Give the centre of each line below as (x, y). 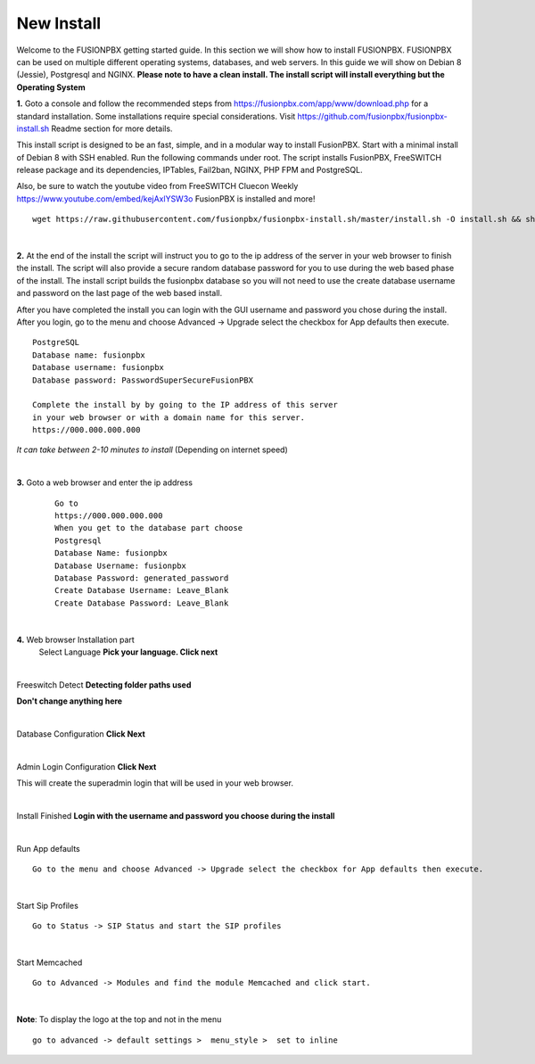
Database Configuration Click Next (81, 734)
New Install (59, 23)
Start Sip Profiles (48, 905)
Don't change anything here (70, 701)
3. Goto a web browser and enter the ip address (105, 483)
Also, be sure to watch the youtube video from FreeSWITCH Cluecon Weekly (157, 186)
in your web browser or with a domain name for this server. (169, 417)
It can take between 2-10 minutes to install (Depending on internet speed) (152, 450)
